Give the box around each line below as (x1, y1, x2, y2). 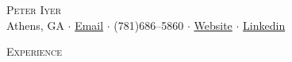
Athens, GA (6, 16, 64, 33)
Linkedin (243, 16, 286, 33)
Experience (6, 43, 62, 60)
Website (194, 16, 232, 33)
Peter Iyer (6, 2, 62, 17)
